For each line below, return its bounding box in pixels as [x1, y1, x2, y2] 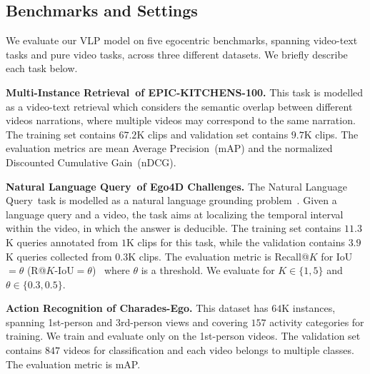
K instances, [281, 300, 336, 315]
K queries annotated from [6, 234, 119, 249]
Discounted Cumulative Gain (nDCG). [6, 154, 176, 169]
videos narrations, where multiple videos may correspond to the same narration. [6, 113, 356, 128]
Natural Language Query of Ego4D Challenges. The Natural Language [6, 178, 348, 193]
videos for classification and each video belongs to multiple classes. [63, 343, 354, 358]
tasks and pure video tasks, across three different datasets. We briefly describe [6, 46, 348, 61]
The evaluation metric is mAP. [6, 356, 141, 371]
